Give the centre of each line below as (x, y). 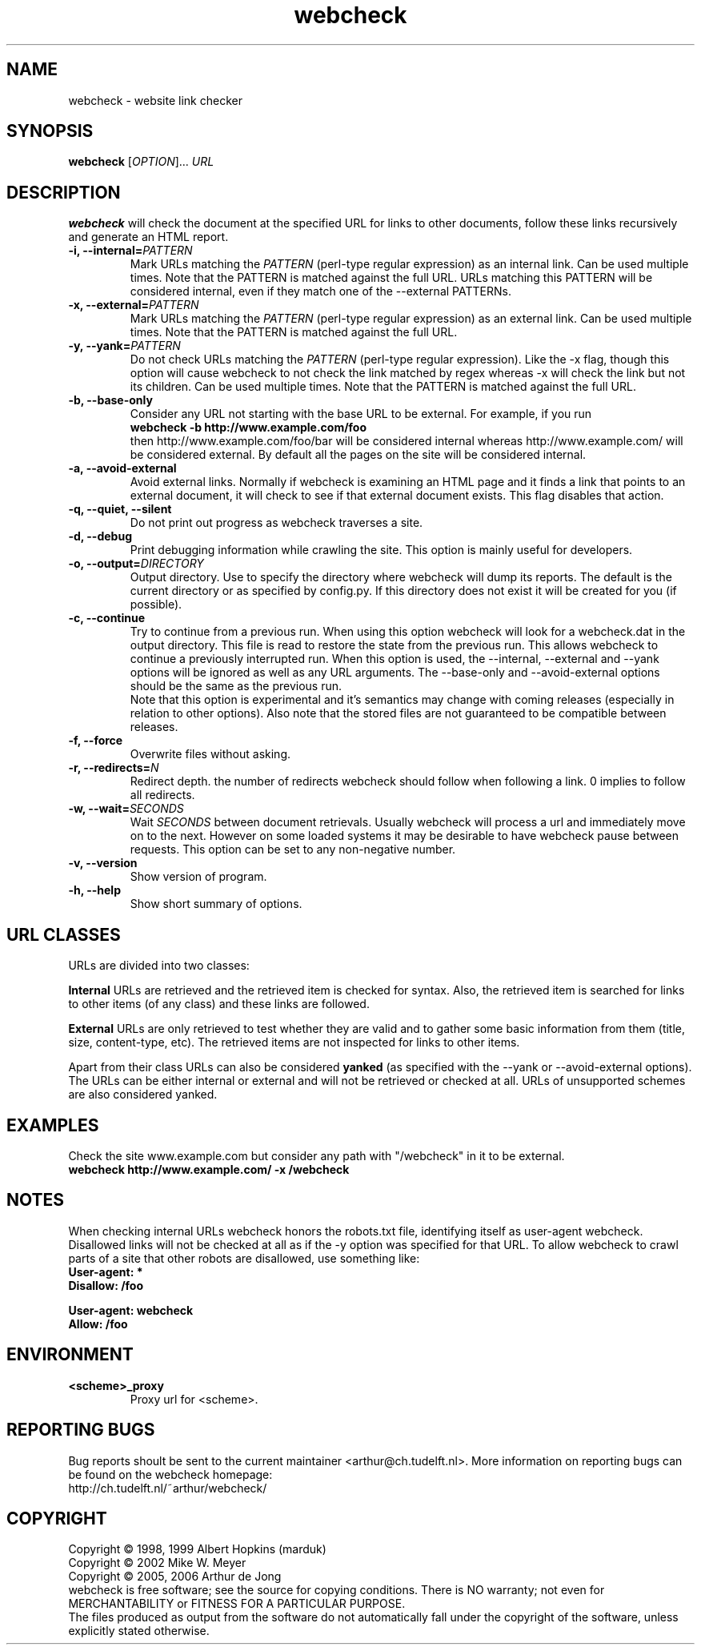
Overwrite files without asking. (210, 754)
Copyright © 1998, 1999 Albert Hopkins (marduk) (197, 1549)
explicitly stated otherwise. (139, 1631)
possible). (156, 605)
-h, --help (94, 890)
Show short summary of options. (216, 904)
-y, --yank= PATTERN (124, 346)
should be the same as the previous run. (236, 686)
